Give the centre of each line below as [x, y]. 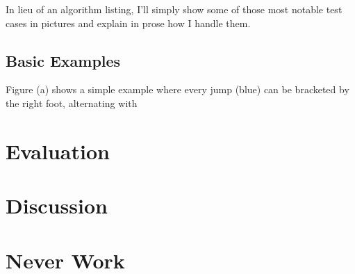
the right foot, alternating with [72, 103]
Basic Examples [63, 60]
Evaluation [58, 151]
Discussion [57, 205]
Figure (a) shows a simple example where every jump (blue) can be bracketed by [177, 89]
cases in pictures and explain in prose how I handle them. [128, 23]
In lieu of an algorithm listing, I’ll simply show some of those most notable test [174, 9]
